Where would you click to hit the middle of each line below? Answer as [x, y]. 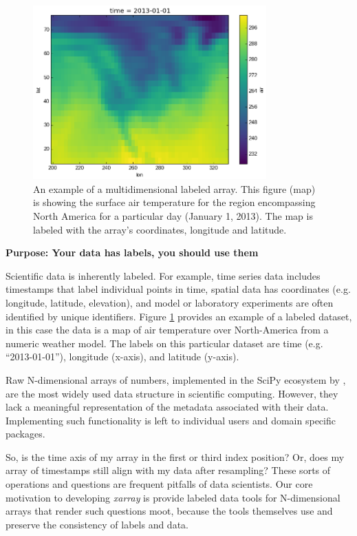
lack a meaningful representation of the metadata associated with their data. [167, 407]
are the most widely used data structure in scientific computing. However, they [172, 393]
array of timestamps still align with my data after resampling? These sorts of [168, 470]
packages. [25, 434]
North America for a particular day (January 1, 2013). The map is [173, 215]
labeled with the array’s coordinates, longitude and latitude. [160, 229]
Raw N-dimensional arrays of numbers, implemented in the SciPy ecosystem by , [176, 379]
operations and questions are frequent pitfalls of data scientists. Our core [159, 484]
